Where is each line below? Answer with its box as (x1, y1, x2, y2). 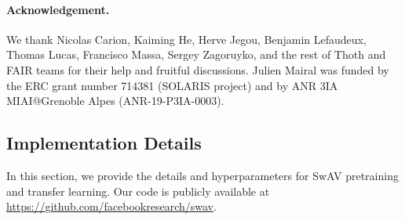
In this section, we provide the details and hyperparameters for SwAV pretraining (6, 167, 399, 183)
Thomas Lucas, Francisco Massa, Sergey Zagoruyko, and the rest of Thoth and (6, 46, 386, 63)
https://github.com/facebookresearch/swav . (6, 198, 217, 215)
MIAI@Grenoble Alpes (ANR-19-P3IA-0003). (6, 92, 224, 109)
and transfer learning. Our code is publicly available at (6, 182, 270, 199)
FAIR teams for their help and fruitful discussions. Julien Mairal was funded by (6, 61, 389, 78)
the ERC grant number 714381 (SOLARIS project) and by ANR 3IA (6, 77, 338, 93)
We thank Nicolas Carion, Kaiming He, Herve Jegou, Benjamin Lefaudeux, (6, 31, 367, 47)
